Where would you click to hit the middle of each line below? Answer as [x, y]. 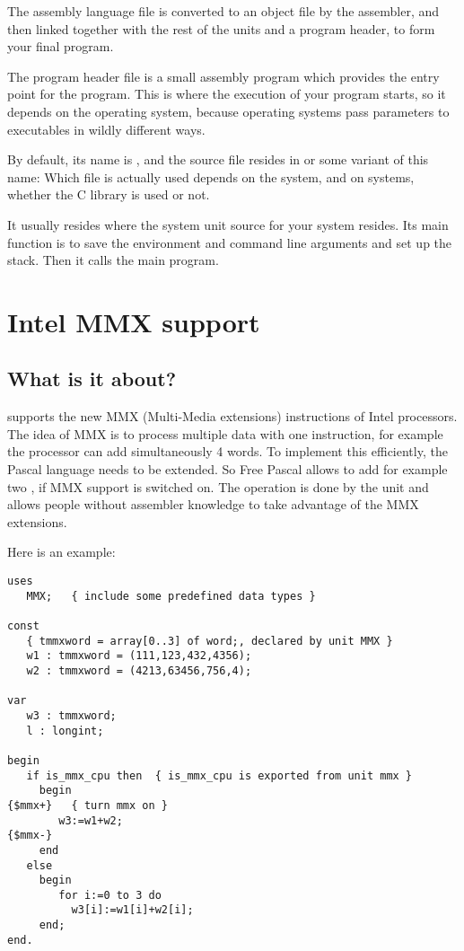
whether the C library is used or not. [109, 194]
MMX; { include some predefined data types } [171, 596]
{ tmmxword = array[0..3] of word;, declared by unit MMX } [210, 641]
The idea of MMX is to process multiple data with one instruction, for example [225, 433]
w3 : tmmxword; [71, 715]
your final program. [61, 46]
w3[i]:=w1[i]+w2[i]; [132, 910]
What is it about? [92, 379]
